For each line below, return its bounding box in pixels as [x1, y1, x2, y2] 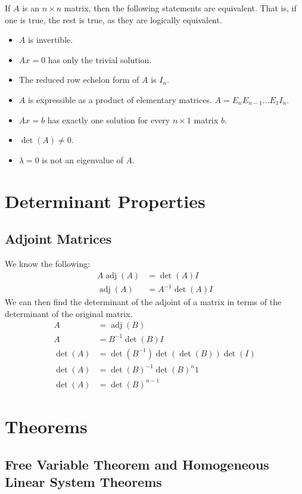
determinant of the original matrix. [5, 307, 133, 319]
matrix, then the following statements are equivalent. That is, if [64, 2, 297, 14]
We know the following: [5, 257, 91, 269]
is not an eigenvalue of [42, 153, 123, 166]
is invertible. [27, 33, 73, 46]
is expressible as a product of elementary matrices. [27, 93, 212, 105]
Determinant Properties [5, 188, 206, 213]
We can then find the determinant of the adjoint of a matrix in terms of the [5, 296, 282, 308]
